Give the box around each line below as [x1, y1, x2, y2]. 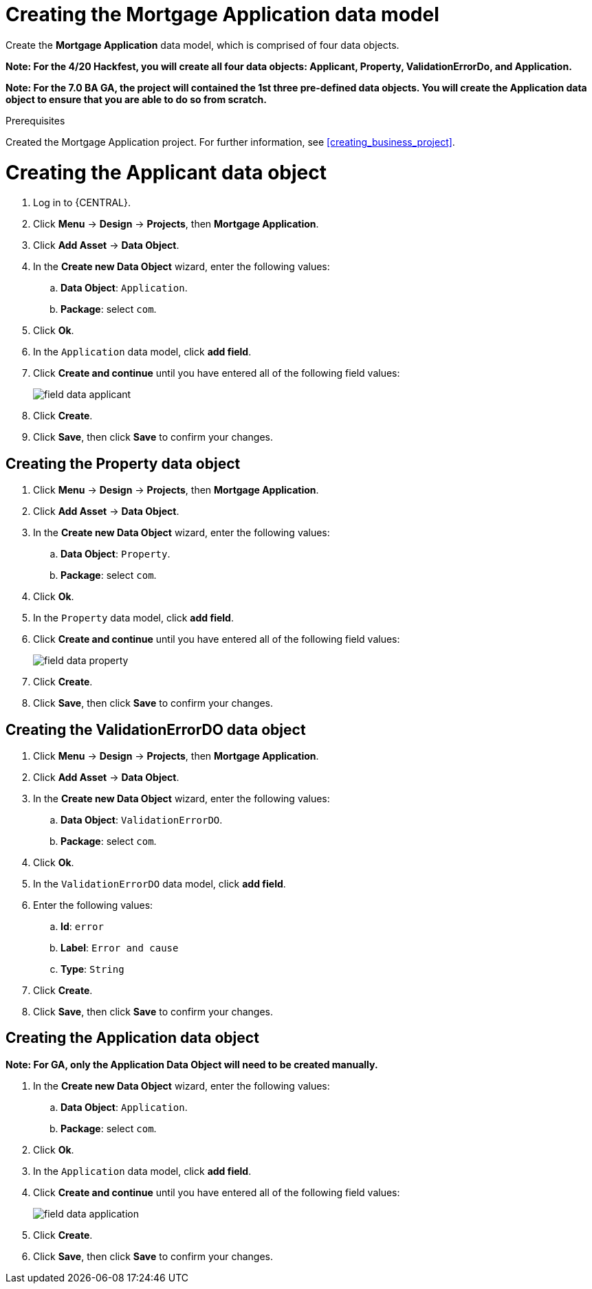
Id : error [61, 920, 104, 932]
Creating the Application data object [6, 1029, 259, 1047]
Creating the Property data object [6, 454, 241, 472]
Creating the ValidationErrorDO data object [6, 720, 306, 738]
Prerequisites [6, 114, 65, 126]
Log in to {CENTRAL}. [33, 197, 131, 209]
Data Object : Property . [61, 548, 171, 560]
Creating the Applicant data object [6, 160, 327, 184]
